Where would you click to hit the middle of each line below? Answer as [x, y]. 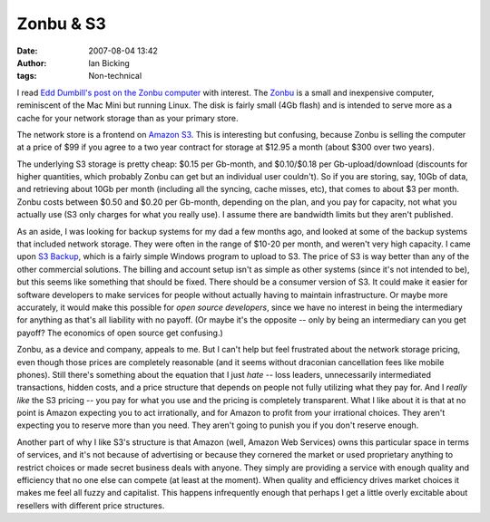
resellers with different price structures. [91, 505]
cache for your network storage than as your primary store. [128, 118]
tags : [27, 76]
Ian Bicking [109, 63]
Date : [27, 51]
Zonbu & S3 [61, 24]
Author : [32, 63]
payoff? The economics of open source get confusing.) [120, 333]
